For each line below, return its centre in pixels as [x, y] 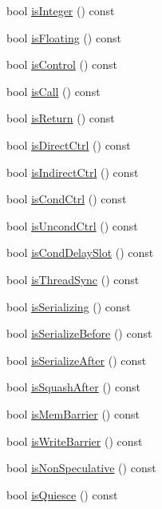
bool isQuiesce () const [62, 494]
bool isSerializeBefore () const [79, 333]
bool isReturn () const [61, 118]
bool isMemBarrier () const [73, 413]
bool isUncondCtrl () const [72, 225]
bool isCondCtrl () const [67, 199]
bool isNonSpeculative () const [81, 468]
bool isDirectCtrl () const [69, 144]
